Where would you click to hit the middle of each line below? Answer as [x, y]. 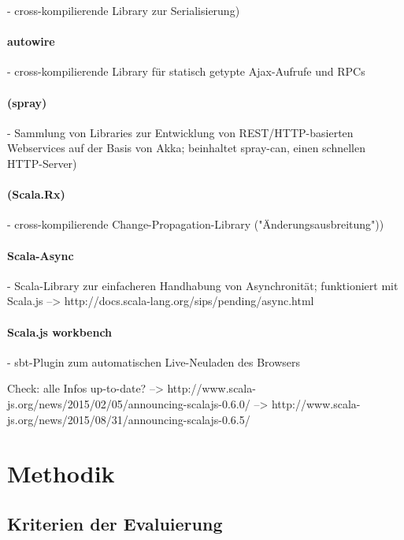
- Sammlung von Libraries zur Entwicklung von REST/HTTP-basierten [180, 132]
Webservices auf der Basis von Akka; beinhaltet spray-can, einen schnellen [186, 148]
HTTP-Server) [42, 163]
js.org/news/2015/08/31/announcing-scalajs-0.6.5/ [129, 419]
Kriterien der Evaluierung [115, 523]
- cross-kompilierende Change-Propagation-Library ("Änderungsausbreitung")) [196, 224]
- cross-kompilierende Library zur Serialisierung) [124, 10]
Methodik [61, 473]
